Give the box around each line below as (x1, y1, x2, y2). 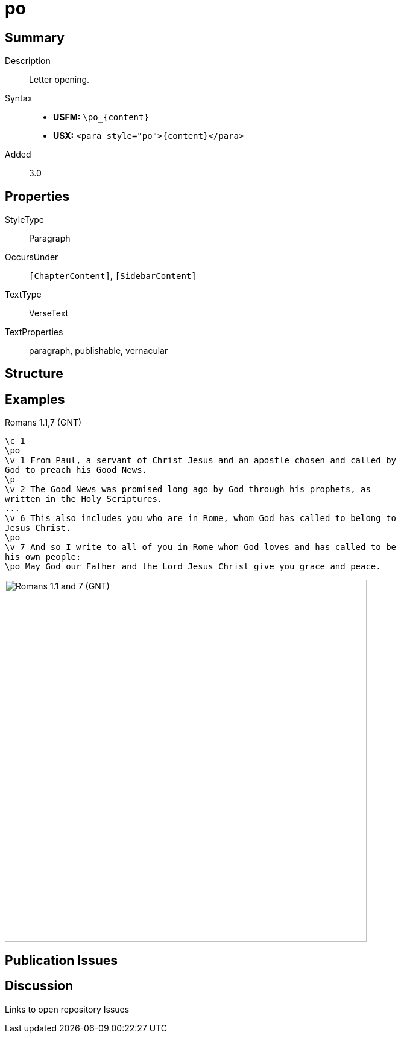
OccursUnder (5, 252, 58, 263)
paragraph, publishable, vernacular (29, 345, 168, 356)
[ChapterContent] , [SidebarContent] (29, 271, 197, 281)
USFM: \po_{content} (53, 112, 149, 123)
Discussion (5, 978, 74, 994)
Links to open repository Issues (5, 1004, 130, 1014)
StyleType (5, 214, 44, 225)
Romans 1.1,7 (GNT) (5, 417, 82, 428)
